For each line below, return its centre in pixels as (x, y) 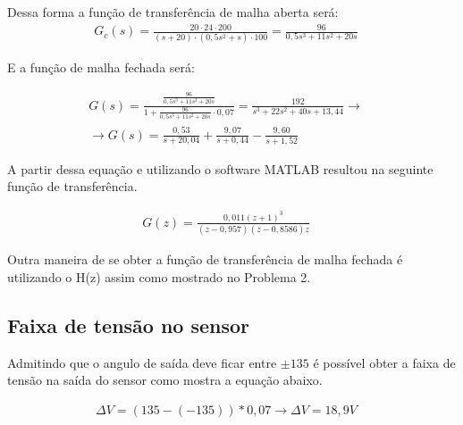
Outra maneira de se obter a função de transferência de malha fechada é (205, 259)
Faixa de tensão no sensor (129, 325)
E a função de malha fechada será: (101, 67)
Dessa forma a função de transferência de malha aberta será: (173, 12)
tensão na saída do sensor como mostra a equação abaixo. (165, 380)
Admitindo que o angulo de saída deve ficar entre (142, 362)
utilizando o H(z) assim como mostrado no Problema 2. (159, 276)
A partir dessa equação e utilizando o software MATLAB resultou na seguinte (220, 168)
